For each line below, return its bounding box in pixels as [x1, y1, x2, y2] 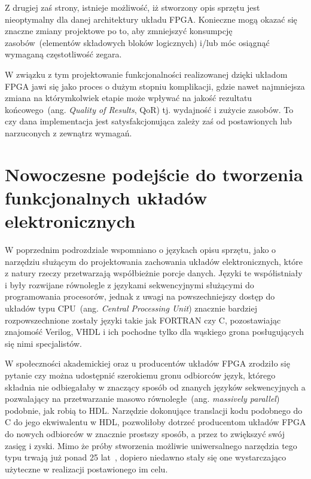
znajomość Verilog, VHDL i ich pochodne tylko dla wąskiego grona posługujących [5, 325, 304, 338]
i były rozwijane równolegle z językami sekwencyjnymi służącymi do [5, 278, 254, 291]
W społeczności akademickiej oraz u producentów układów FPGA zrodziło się [5, 357, 290, 370]
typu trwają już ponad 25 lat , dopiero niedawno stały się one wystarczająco [5, 451, 286, 463]
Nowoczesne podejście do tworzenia [5, 161, 303, 186]
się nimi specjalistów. [5, 337, 82, 349]
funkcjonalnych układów [5, 185, 208, 209]
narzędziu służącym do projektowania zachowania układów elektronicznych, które [5, 255, 303, 267]
